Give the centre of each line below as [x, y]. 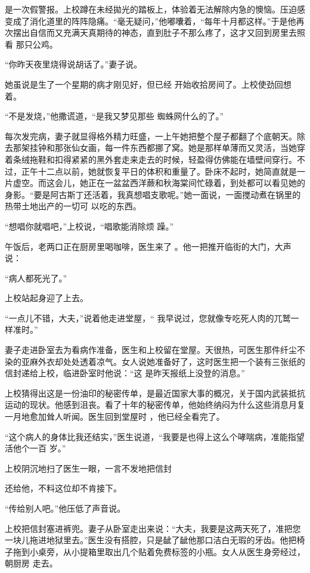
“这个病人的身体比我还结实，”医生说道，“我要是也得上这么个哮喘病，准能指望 [155, 436]
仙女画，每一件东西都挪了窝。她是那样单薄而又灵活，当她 [184, 148]
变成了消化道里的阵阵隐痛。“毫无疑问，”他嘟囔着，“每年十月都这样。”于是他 [151, 21]
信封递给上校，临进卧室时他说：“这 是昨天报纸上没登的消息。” [125, 373]
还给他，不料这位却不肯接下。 [63, 488]
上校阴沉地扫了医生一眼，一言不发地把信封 [88, 468]
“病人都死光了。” [36, 278]
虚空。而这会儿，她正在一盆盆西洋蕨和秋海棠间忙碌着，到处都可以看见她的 [159, 183]
